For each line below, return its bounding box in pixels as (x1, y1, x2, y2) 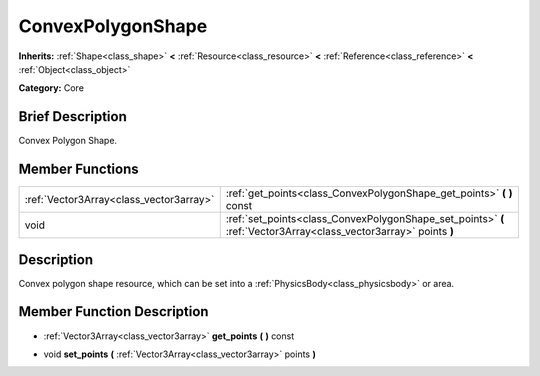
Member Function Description (18, 303, 209, 320)
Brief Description (18, 108, 127, 125)
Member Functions (18, 161, 139, 178)
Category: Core (18, 82, 85, 94)
